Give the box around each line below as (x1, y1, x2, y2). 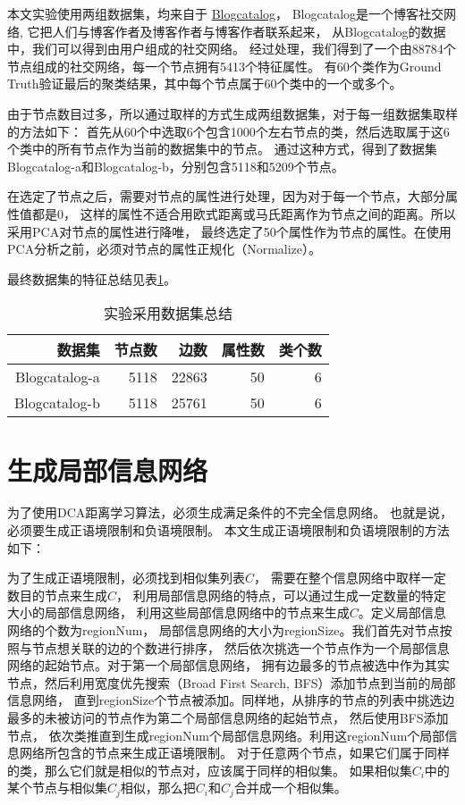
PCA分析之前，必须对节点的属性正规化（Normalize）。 (7, 239, 322, 258)
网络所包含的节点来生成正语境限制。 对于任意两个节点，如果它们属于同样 (19, 743, 450, 762)
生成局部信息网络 (7, 451, 208, 488)
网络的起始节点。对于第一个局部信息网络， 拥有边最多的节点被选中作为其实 (7, 656, 450, 675)
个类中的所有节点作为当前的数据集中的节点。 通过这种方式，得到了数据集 (7, 139, 437, 158)
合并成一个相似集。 (233, 778, 347, 797)
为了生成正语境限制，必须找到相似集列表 (7, 568, 245, 587)
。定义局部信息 (358, 603, 446, 622)
